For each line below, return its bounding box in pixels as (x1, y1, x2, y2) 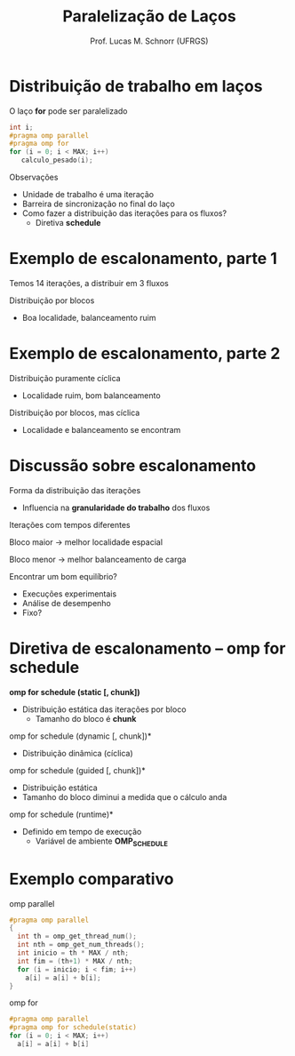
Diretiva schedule (35, 218, 101, 228)
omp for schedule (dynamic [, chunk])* (9, 731, 152, 741)
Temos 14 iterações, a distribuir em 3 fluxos (9, 278, 169, 288)
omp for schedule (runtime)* (9, 809, 114, 820)
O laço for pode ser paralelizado (9, 105, 128, 116)
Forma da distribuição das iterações (9, 484, 141, 495)
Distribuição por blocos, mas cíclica (9, 407, 140, 418)
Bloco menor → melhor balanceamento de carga (9, 554, 187, 564)
